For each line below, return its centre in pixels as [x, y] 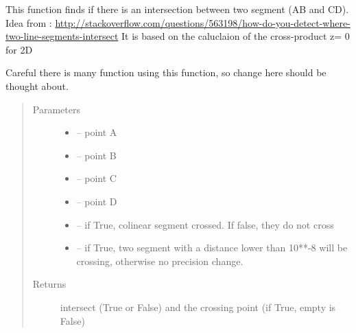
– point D [97, 201]
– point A [97, 132]
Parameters [56, 109]
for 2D [19, 49]
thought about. [37, 85]
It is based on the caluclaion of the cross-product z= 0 [236, 36]
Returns [49, 284]
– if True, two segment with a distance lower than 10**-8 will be [212, 248]
